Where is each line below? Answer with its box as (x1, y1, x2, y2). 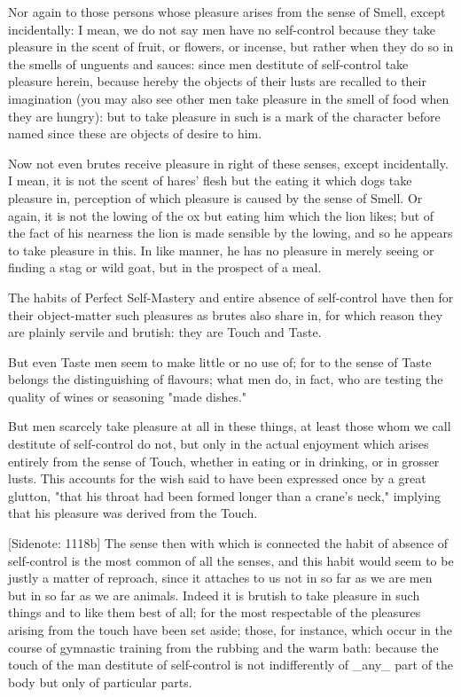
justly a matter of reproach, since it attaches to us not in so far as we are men (8, 568, 433, 587)
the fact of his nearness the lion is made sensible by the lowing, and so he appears (8, 223, 453, 242)
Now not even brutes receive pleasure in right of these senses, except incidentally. (8, 153, 449, 172)
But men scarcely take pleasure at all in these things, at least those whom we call (8, 417, 451, 435)
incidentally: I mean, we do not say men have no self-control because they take (8, 20, 436, 38)
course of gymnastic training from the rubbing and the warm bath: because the (8, 638, 439, 656)
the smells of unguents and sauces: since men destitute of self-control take (8, 54, 409, 73)
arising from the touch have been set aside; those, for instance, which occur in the (8, 621, 453, 638)
